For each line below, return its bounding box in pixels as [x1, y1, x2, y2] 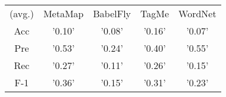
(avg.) [10, 7, 34, 20]
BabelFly [93, 7, 131, 20]
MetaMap [43, 7, 84, 20]
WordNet [178, 7, 216, 20]
